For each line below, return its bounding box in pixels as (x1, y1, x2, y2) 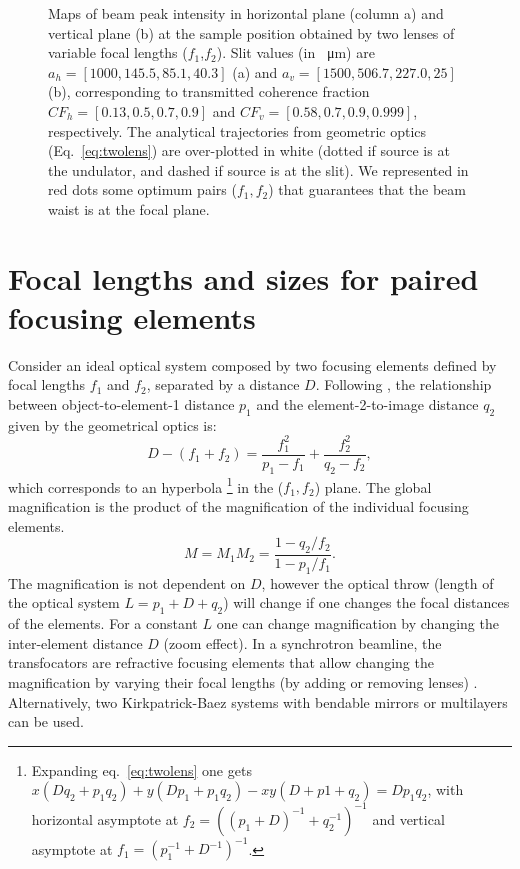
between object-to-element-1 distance (8, 394, 235, 415)
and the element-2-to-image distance (256, 394, 479, 415)
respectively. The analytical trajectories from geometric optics (48, 120, 427, 141)
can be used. (8, 711, 84, 732)
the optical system (8, 592, 120, 613)
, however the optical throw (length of (261, 572, 494, 593)
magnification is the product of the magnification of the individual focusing (8, 496, 469, 517)
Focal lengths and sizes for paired (8, 257, 479, 298)
